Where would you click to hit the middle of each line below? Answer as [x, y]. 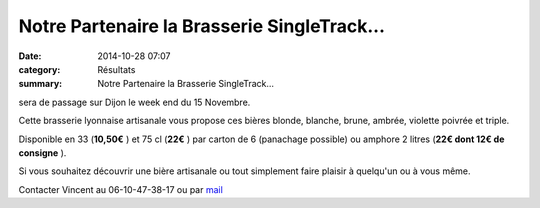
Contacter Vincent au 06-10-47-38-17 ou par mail [121, 189]
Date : [30, 56]
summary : [40, 84]
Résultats [116, 69]
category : [39, 69]
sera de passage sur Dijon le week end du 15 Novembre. [134, 102]
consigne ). [42, 152]
